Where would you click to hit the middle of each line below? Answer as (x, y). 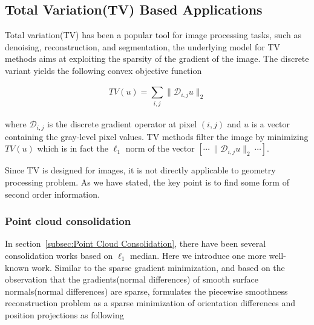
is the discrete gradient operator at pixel (122, 124)
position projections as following (64, 314)
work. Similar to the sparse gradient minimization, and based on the (158, 267)
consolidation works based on (59, 255)
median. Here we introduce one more (198, 255)
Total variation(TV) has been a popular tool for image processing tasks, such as (153, 35)
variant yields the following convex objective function (103, 70)
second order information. (52, 194)
